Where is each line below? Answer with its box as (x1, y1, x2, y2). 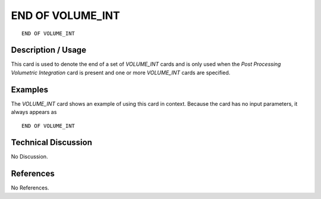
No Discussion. (11, 153, 48, 160)
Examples (11, 84, 49, 94)
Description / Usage (11, 45, 86, 55)
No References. (11, 184, 49, 191)
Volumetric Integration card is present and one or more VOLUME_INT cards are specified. (11, 69, 231, 76)
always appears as (11, 109, 57, 116)
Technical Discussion (11, 137, 92, 148)
